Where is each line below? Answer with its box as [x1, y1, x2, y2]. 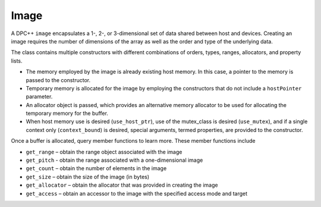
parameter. [26, 93, 53, 101]
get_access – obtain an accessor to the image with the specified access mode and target [26, 190, 248, 197]
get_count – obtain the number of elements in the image [26, 165, 167, 172]
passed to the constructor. [26, 76, 91, 83]
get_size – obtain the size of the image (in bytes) [26, 173, 150, 180]
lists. [11, 57, 23, 64]
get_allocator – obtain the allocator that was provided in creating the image [26, 181, 218, 189]
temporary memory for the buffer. [26, 110, 108, 117]
